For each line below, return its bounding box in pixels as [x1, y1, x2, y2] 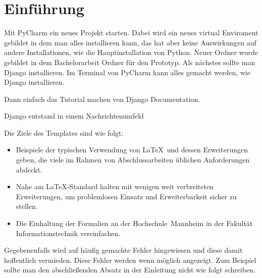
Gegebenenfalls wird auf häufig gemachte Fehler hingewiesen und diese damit [4, 245, 243, 255]
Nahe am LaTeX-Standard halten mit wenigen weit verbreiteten [16, 181, 214, 192]
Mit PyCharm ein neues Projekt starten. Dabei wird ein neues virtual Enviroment [4, 27, 258, 38]
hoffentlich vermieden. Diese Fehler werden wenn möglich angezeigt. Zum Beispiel [4, 254, 256, 265]
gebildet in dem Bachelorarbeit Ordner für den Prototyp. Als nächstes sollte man [4, 57, 255, 67]
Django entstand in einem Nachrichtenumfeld [4, 110, 144, 121]
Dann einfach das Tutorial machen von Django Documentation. [4, 93, 200, 104]
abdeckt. [16, 164, 42, 175]
